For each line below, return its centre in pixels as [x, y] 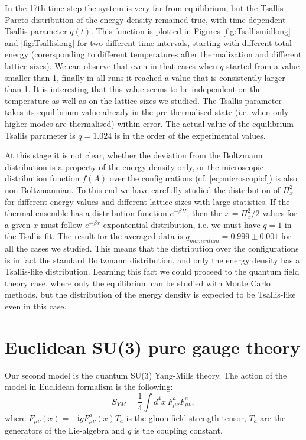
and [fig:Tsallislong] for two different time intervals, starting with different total [148, 42]
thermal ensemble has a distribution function [86, 213]
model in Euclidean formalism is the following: [89, 387]
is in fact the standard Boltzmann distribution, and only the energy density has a [152, 260]
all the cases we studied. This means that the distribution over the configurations [152, 248]
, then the [205, 213]
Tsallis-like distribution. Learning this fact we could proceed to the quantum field [152, 271]
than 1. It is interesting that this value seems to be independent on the [133, 89]
